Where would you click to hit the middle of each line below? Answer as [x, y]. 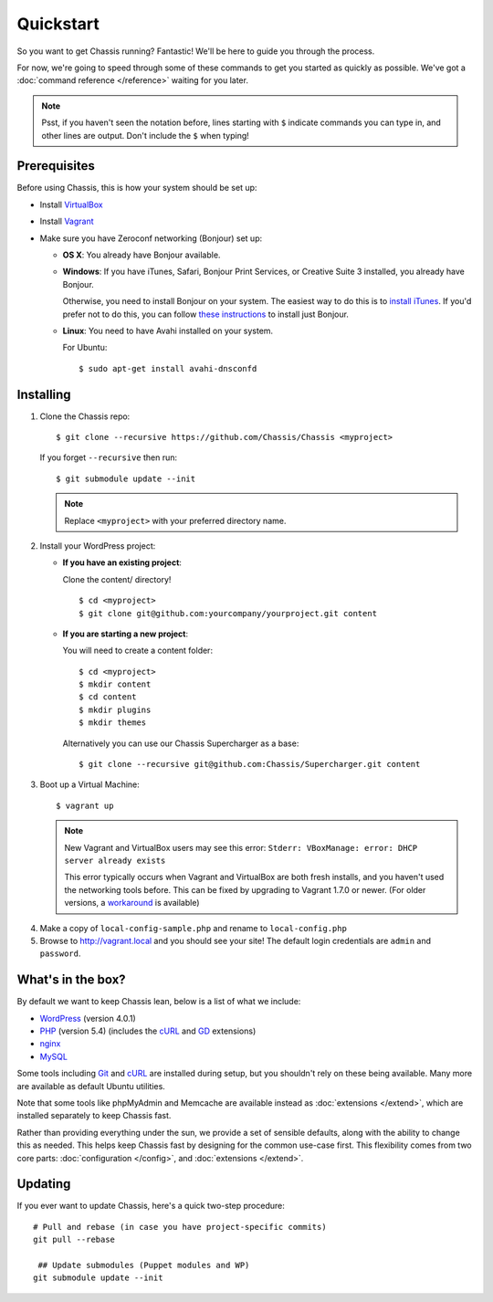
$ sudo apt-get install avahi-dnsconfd [168, 368]
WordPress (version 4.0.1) [88, 1018]
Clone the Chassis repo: [85, 416]
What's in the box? [72, 980]
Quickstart [58, 24]
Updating [44, 1184]
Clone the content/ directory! [117, 579]
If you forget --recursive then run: [109, 457]
